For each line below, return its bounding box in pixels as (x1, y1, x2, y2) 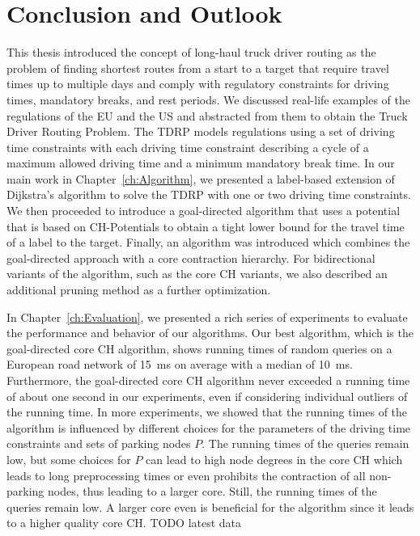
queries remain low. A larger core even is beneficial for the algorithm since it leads (6, 498, 414, 515)
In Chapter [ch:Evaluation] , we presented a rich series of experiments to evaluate (6, 308, 408, 325)
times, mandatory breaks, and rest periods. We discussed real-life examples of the (6, 91, 410, 108)
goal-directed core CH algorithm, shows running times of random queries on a (6, 340, 392, 357)
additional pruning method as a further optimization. (6, 281, 271, 298)
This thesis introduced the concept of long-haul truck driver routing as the (6, 44, 376, 61)
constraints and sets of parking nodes (6, 435, 191, 452)
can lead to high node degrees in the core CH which (146, 450, 403, 467)
